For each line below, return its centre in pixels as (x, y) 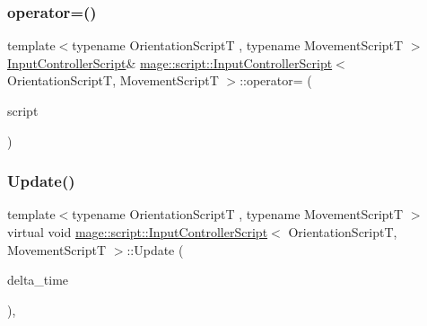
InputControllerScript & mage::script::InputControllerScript (170, 62)
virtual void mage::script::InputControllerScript (138, 232)
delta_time (38, 280)
